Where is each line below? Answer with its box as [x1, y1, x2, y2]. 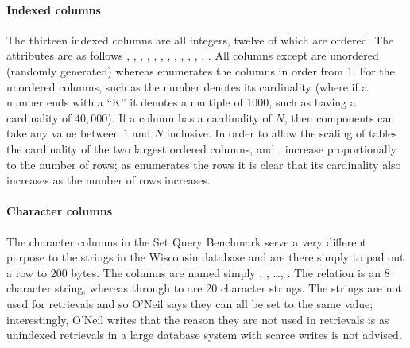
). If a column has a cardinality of [107, 109, 272, 126]
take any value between [6, 125, 120, 141]
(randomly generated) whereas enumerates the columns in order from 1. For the [6, 62, 395, 79]
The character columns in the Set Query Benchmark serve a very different [6, 233, 367, 249]
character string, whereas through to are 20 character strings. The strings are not [6, 280, 402, 296]
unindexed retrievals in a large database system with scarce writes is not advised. [6, 327, 402, 343]
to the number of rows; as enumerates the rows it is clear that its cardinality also [6, 156, 401, 172]
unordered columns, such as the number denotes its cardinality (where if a [6, 78, 368, 95]
